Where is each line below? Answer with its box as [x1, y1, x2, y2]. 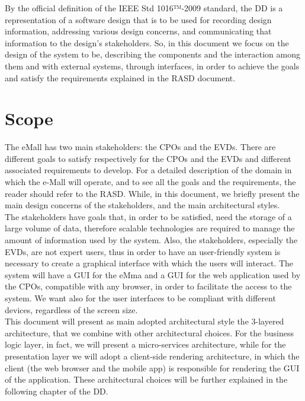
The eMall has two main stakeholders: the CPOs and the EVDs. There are [5, 141, 276, 153]
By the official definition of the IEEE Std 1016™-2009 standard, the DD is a [5, 2, 283, 14]
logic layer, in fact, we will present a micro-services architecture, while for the [5, 338, 286, 351]
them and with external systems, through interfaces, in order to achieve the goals [5, 59, 300, 72]
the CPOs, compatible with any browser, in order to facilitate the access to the [5, 280, 292, 292]
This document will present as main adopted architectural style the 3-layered [5, 315, 284, 327]
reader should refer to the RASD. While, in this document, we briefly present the [5, 187, 300, 199]
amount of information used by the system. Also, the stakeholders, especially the [5, 234, 298, 246]
